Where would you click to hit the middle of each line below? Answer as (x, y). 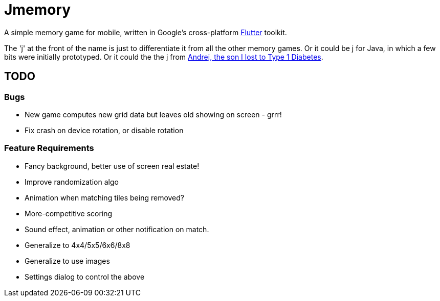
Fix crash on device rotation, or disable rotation (104, 130)
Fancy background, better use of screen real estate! (112, 166)
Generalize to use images (67, 261)
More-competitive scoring (69, 213)
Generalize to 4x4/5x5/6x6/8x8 (78, 245)
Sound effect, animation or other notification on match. (117, 229)
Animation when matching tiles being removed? (104, 197)
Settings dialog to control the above (85, 277)
